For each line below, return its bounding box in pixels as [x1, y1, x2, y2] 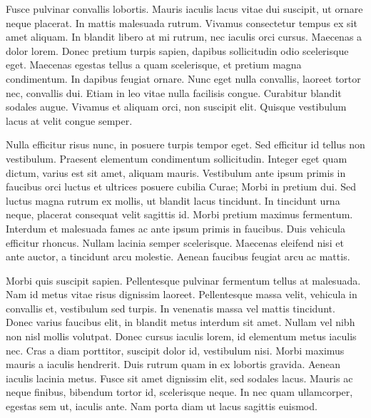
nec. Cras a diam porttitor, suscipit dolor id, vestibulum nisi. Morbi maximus [6, 342, 345, 357]
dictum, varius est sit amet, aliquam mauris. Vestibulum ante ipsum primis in [6, 165, 346, 180]
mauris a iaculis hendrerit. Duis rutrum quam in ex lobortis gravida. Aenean [6, 357, 341, 372]
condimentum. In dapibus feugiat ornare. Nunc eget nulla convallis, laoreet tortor [6, 71, 361, 86]
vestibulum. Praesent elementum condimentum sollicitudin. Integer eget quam [6, 151, 347, 165]
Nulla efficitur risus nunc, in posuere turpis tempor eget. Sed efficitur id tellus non [6, 137, 365, 152]
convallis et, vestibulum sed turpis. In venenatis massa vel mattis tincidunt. [6, 300, 335, 315]
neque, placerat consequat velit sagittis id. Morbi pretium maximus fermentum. [6, 207, 353, 222]
